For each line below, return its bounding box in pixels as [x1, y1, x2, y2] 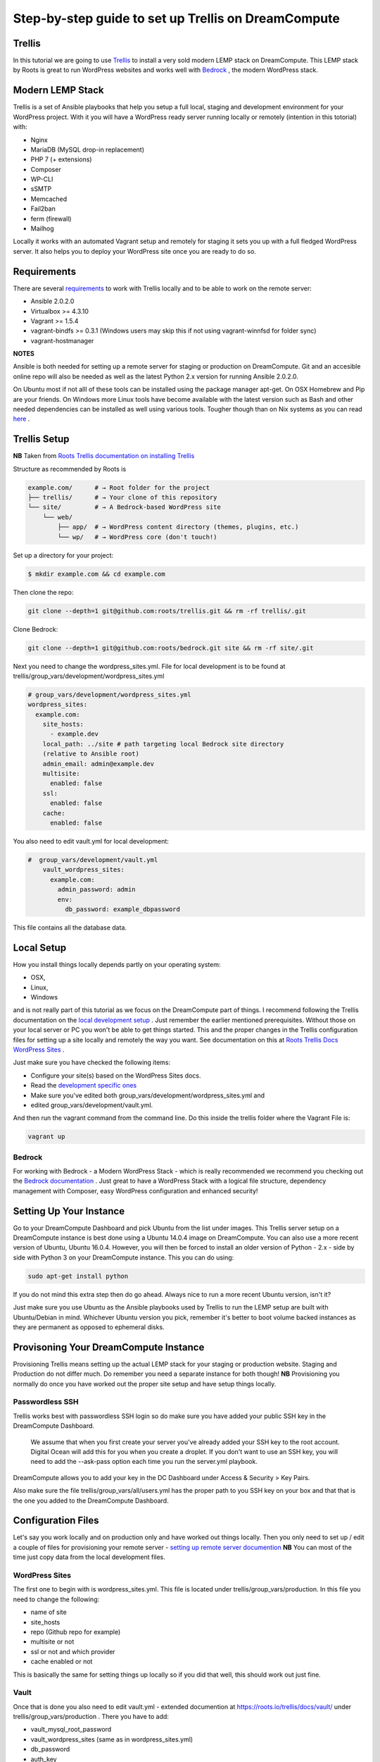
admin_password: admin [57, 885, 137, 894]
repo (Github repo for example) [30, 1627, 121, 1636]
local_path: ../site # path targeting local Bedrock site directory [42, 740, 284, 748]
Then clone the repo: [13, 588, 74, 596]
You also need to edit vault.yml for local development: [13, 837, 169, 845]
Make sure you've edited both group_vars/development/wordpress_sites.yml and [30, 1091, 265, 1099]
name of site [30, 1608, 67, 1617]
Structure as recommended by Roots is [13, 464, 127, 473]
